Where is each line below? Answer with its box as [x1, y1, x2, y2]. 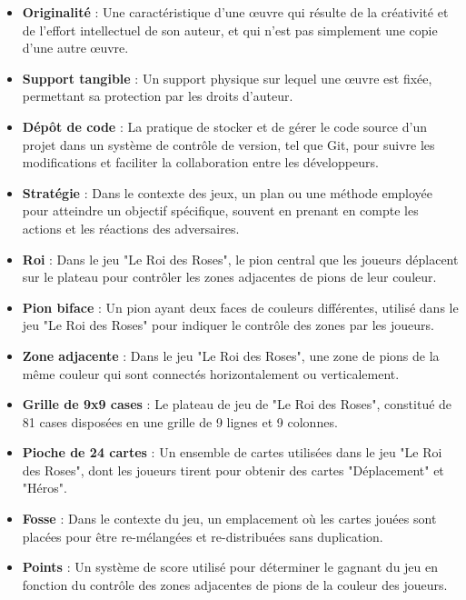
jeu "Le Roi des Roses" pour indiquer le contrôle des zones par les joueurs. [22, 315, 434, 335]
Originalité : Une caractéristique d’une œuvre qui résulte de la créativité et [22, 3, 449, 21]
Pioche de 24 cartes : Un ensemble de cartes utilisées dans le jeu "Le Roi [22, 443, 442, 462]
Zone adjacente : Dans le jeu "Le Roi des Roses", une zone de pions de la [22, 345, 440, 365]
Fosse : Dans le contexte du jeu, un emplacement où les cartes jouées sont [22, 509, 437, 528]
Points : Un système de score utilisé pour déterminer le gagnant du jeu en [22, 557, 439, 576]
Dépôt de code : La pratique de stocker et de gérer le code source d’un [22, 116, 427, 135]
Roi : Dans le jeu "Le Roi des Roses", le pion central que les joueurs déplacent [22, 249, 459, 268]
